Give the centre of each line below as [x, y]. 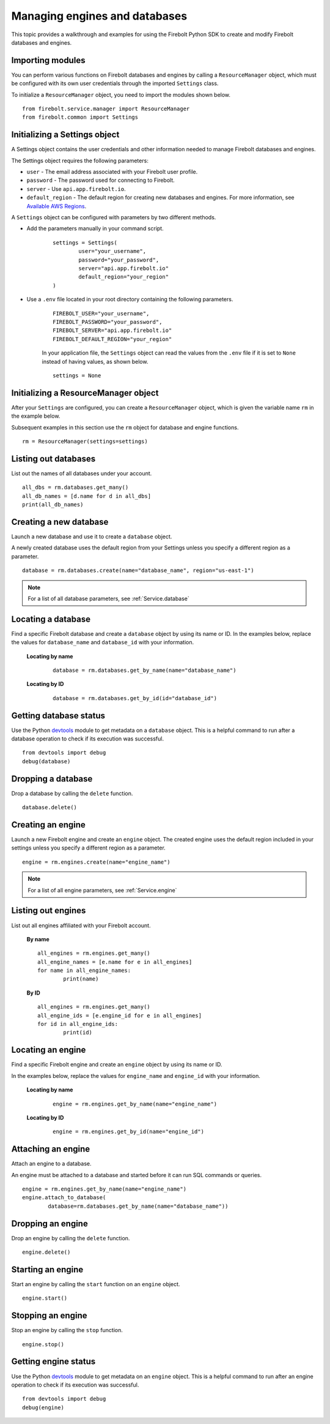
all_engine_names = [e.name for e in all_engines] [115, 962]
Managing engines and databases [99, 16]
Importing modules [48, 60]
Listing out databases [53, 458]
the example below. [36, 416]
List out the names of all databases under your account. [82, 473]
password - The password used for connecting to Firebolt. [101, 180]
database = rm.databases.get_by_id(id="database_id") [135, 698]
